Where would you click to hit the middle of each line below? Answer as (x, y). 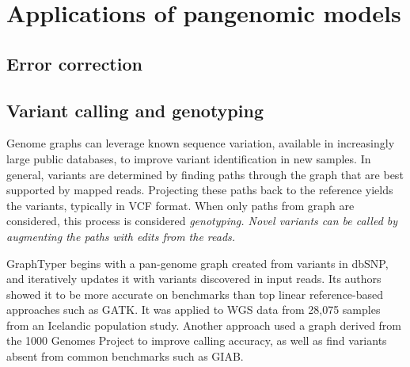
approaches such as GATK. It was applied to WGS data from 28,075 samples (194, 310)
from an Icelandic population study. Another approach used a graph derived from (204, 325)
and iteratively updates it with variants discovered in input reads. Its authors (194, 279)
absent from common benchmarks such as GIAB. (125, 356)
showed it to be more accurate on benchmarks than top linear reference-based (195, 294)
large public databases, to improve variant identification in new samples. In (189, 158)
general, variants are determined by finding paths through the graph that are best (205, 174)
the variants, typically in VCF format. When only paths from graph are (180, 205)
